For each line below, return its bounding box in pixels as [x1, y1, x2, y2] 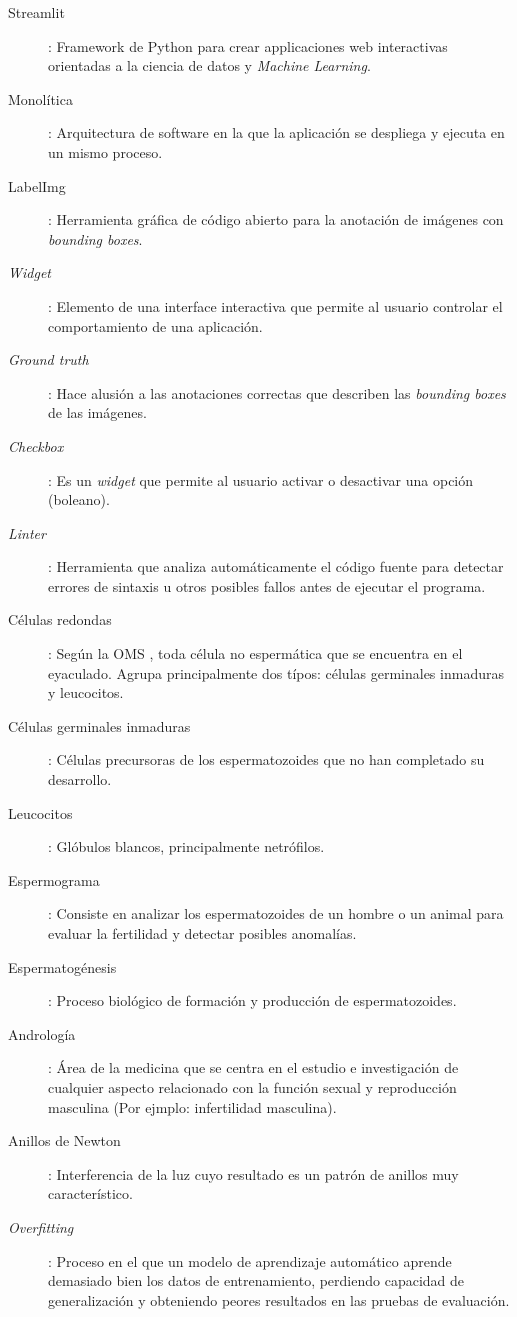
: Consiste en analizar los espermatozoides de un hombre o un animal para [48, 903, 504, 924]
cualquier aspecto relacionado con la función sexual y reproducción [48, 1076, 457, 1097]
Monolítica [8, 88, 73, 109]
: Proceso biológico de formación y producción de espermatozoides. [48, 990, 457, 1011]
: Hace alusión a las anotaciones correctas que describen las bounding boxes [48, 382, 506, 403]
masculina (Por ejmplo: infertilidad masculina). [48, 1096, 337, 1117]
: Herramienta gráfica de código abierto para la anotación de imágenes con [48, 209, 504, 230]
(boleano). [48, 489, 110, 510]
